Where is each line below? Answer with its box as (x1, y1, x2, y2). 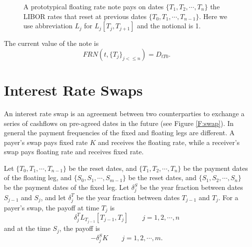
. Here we (199, 11, 227, 21)
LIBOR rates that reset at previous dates (23, 11, 147, 21)
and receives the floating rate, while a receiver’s (98, 137, 240, 147)
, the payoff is (59, 223, 100, 233)
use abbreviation (23, 21, 73, 31)
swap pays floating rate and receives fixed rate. (4, 146, 144, 157)
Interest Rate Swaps (4, 80, 143, 100)
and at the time (4, 223, 51, 233)
